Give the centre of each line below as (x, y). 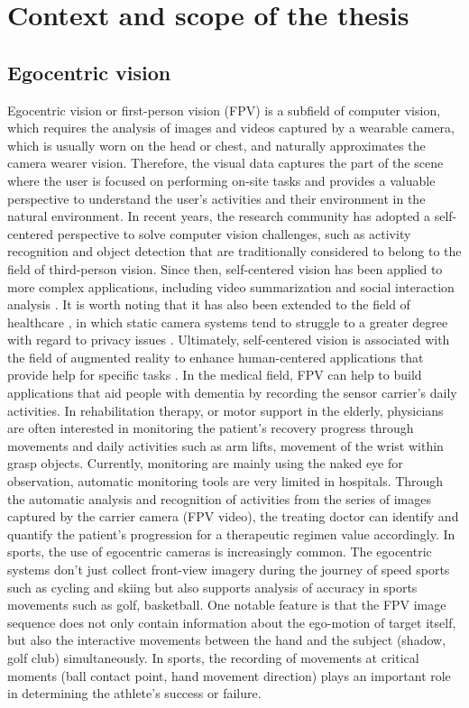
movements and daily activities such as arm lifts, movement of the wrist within (225, 445)
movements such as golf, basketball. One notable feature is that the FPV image (227, 605)
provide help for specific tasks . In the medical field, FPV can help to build (215, 375)
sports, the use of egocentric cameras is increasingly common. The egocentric (220, 552)
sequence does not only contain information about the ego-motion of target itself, (232, 622)
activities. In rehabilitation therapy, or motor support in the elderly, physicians (225, 410)
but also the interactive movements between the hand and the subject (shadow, (227, 640)
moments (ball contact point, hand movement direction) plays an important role (229, 675)
